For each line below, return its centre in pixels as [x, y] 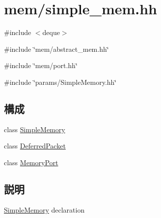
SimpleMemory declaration [44, 209]
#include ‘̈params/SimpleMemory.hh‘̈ [60, 82]
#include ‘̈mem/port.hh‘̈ [41, 65]
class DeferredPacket [35, 146]
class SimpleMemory [35, 129]
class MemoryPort [31, 162]
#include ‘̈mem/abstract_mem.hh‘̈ [56, 49]
